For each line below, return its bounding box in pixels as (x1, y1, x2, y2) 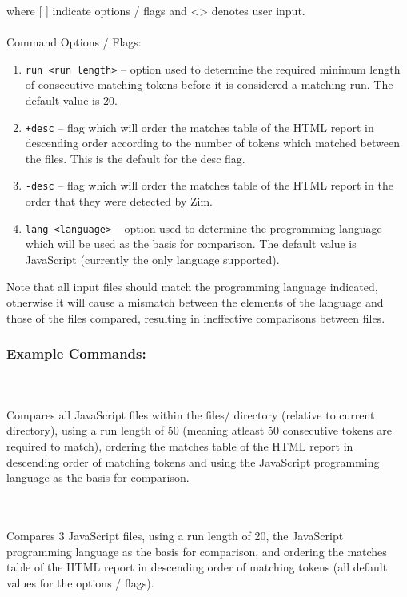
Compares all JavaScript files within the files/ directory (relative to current (6, 406, 375, 423)
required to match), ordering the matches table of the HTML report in (6, 437, 353, 454)
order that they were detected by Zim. (25, 193, 213, 210)
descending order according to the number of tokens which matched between (25, 134, 400, 151)
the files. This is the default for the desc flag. (25, 150, 245, 166)
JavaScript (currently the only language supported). (25, 250, 280, 267)
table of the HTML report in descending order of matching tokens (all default (6, 559, 388, 575)
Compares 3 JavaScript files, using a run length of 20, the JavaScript (6, 527, 344, 543)
